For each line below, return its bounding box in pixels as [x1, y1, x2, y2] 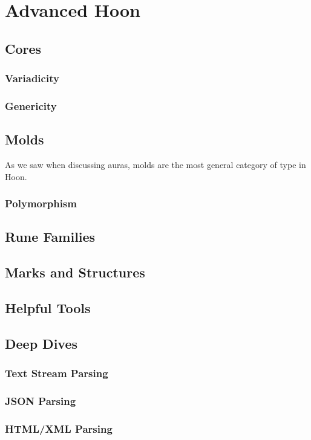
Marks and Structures [5, 263, 145, 282]
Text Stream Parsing [5, 366, 108, 381]
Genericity [5, 98, 57, 113]
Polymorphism [5, 196, 77, 211]
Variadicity [5, 71, 59, 86]
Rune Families [5, 227, 96, 246]
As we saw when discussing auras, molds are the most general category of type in [5, 158, 306, 171]
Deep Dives [5, 334, 78, 352]
